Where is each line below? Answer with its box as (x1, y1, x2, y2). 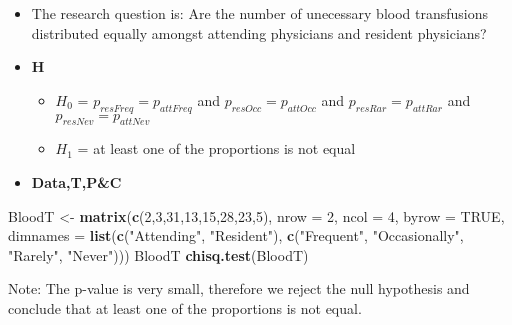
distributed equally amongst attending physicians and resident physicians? (31, 22, 487, 43)
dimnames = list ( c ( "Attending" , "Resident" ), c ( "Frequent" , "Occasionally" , (8, 225, 464, 246)
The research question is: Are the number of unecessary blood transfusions (31, 3, 489, 23)
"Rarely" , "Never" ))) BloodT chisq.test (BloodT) (8, 244, 309, 265)
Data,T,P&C (31, 171, 122, 192)
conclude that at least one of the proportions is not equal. (8, 297, 362, 318)
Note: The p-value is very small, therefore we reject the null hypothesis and (8, 278, 470, 299)
